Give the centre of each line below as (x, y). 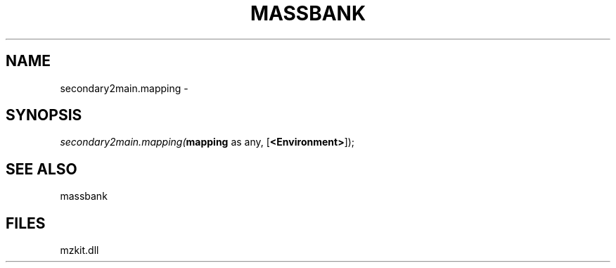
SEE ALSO (41, 169)
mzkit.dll (79, 250)
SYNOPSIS (44, 115)
